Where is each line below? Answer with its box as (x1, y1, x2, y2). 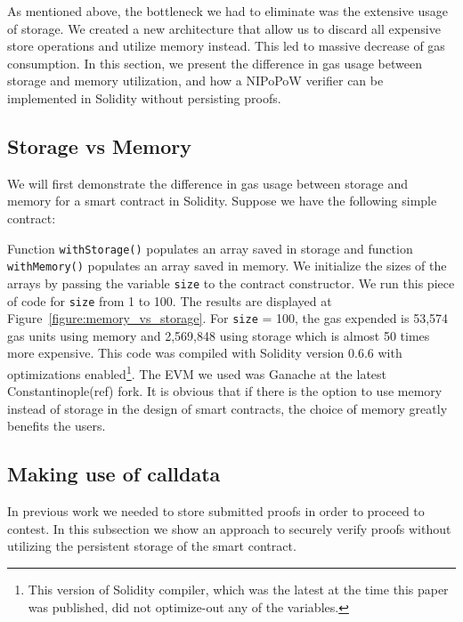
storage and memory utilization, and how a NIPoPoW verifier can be (7, 71, 384, 90)
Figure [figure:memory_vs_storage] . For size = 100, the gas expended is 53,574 (7, 309, 449, 327)
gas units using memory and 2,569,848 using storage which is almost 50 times (7, 326, 430, 344)
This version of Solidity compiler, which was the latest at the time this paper (28, 580, 449, 599)
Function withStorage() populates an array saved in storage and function (7, 238, 413, 257)
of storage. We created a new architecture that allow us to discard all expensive (7, 19, 441, 37)
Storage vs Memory (7, 132, 191, 159)
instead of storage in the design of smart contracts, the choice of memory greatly (7, 399, 448, 417)
